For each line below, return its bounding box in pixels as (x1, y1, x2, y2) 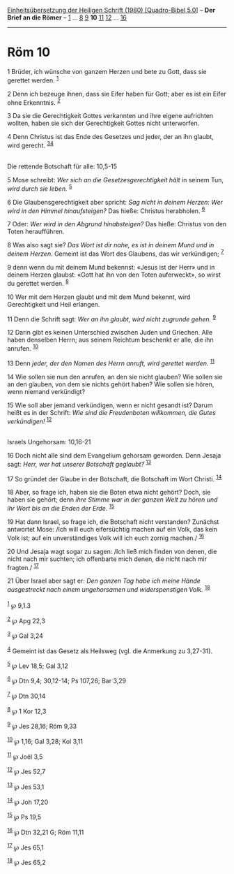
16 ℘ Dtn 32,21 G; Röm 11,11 (7, 826, 84, 836)
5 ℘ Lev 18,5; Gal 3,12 (7, 660, 68, 670)
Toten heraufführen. (7, 227, 65, 236)
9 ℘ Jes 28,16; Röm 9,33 (7, 721, 77, 730)
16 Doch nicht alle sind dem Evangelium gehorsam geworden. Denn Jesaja (7, 451, 221, 460)
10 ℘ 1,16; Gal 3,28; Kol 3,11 (7, 736, 84, 745)
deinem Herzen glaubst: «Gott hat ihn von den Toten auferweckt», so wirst (7, 270, 221, 279)
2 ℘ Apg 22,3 (7, 615, 45, 625)
